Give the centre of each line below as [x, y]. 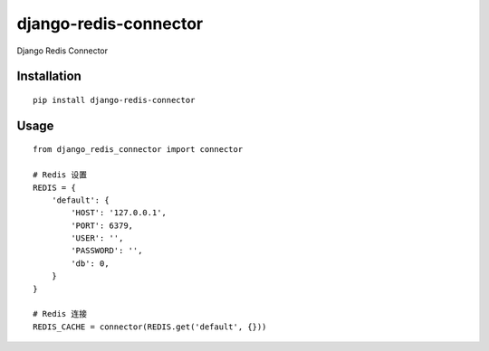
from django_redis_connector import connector [138, 150]
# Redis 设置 [60, 175]
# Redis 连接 [60, 314]
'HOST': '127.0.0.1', [119, 213]
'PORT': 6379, [102, 225]
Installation [49, 76]
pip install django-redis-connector [114, 100]
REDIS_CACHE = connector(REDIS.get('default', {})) [150, 327]
